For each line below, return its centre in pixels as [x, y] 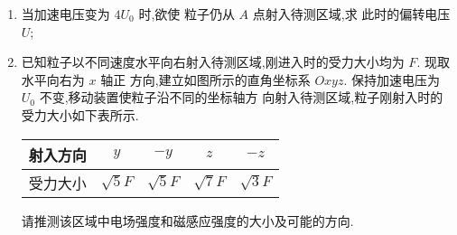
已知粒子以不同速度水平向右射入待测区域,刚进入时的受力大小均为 [213, 62]
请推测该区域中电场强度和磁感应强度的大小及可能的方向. [187, 220]
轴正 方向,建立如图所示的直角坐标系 [205, 79]
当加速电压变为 [65, 14]
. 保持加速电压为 [392, 79]
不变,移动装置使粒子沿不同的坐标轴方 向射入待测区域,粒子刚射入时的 [241, 97]
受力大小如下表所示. [80, 114]
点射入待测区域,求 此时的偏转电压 [351, 14]
